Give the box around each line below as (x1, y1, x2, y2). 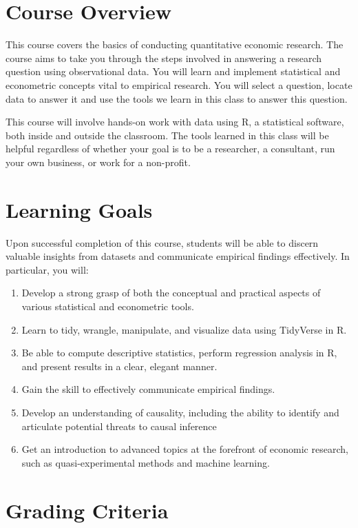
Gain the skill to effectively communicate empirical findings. (21, 382, 275, 396)
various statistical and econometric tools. (21, 298, 194, 313)
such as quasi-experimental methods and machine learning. (21, 455, 270, 469)
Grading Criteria (6, 496, 169, 524)
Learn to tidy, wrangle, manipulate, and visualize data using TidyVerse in (21, 322, 334, 336)
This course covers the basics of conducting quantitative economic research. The (6, 37, 344, 52)
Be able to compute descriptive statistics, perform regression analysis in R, (21, 345, 337, 360)
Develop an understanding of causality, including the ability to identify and (21, 405, 339, 419)
